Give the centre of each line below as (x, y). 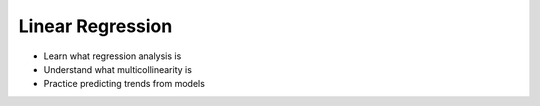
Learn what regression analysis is (112, 56)
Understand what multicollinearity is (117, 69)
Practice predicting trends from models (124, 84)
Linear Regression (95, 26)
